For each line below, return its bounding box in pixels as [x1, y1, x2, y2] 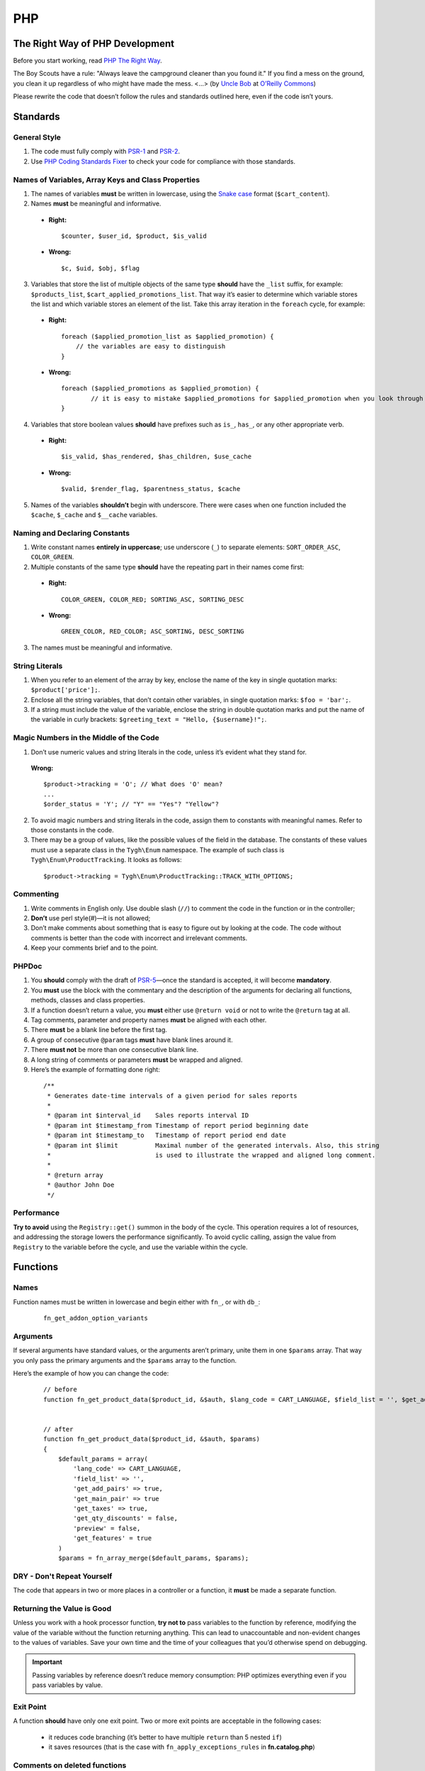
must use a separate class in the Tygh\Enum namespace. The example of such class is [30, 845, 285, 854]
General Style [13, 132, 62, 142]
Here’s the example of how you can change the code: [13, 1369, 169, 1377]
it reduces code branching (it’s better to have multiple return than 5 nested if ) [48, 1733, 283, 1741]
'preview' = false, [73, 1524, 141, 1532]
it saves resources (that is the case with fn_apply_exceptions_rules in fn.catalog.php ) [48, 1743, 315, 1751]
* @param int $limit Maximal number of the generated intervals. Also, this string [47, 1141, 380, 1149]
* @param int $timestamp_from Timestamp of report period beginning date [47, 1121, 309, 1129]
